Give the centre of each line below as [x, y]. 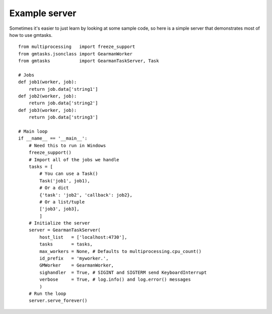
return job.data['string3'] [63, 117]
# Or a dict [54, 188]
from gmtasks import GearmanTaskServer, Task [89, 61]
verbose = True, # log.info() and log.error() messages [115, 279]
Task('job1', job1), [65, 181]
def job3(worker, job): [48, 110]
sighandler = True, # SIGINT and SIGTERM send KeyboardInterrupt [123, 272]
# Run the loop [47, 294]
